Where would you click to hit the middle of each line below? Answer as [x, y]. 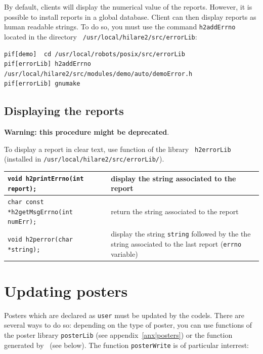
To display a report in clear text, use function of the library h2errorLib [118, 149]
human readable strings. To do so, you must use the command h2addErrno [120, 27]
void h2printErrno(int [46, 179]
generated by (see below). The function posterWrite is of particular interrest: [127, 345]
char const [26, 202]
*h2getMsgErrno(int [40, 212]
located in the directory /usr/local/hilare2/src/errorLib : [101, 36]
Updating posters [66, 290]
